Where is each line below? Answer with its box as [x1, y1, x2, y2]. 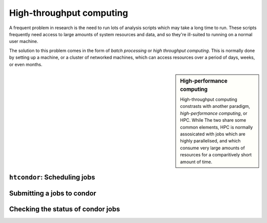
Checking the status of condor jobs [9, 205, 120, 213]
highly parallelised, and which [180, 138, 241, 144]
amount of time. [180, 159, 213, 165]
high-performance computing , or [180, 110, 248, 116]
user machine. [9, 39, 39, 45]
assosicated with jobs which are [180, 131, 246, 137]
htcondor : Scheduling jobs [9, 173, 95, 181]
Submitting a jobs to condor [9, 189, 96, 197]
